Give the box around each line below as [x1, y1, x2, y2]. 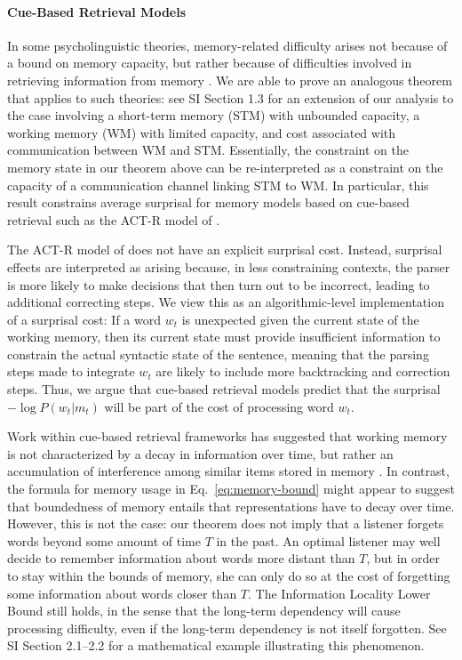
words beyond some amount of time [7, 531, 201, 550]
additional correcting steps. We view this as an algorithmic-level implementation [7, 293, 444, 311]
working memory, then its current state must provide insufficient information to [7, 327, 441, 346]
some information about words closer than [7, 584, 237, 602]
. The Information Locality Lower [248, 584, 431, 602]
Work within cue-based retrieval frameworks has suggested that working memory [7, 427, 448, 446]
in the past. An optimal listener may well [216, 531, 441, 550]
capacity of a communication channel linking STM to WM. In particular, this [7, 175, 429, 194]
